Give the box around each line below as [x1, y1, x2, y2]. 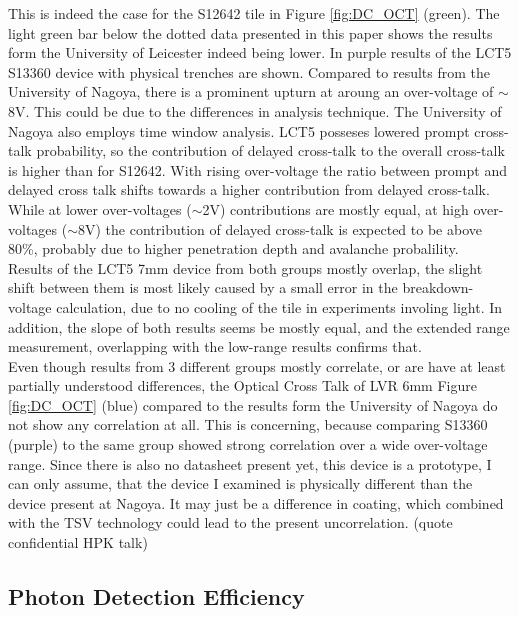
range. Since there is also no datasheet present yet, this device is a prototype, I [8, 453, 492, 474]
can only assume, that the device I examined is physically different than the [8, 473, 473, 494]
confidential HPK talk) [8, 532, 148, 553]
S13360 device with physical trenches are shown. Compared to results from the [8, 61, 490, 82]
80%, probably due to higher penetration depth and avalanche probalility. [8, 238, 459, 259]
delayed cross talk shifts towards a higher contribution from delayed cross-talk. [8, 179, 490, 200]
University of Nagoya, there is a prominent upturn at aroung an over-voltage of [8, 81, 494, 102]
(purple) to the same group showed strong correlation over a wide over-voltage [8, 434, 488, 455]
